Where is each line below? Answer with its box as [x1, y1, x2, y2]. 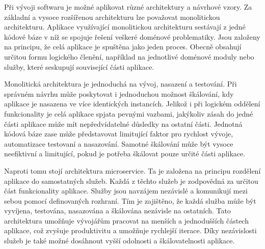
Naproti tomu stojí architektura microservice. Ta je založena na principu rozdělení [4, 165, 261, 176]
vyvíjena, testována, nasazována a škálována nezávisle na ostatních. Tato [4, 205, 231, 216]
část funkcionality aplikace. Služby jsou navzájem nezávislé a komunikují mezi [4, 185, 248, 196]
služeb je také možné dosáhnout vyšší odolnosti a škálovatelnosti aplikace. [4, 235, 235, 246]
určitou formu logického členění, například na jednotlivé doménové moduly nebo [4, 51, 254, 62]
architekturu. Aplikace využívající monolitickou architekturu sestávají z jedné [4, 21, 246, 32]
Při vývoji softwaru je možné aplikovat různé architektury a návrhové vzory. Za [4, 2, 252, 12]
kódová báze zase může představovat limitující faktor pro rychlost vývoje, [4, 128, 233, 139]
